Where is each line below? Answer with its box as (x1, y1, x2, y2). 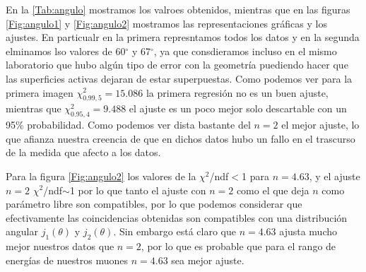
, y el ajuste (309, 168, 360, 183)
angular (6, 224, 38, 239)
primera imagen (6, 85, 73, 100)
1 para (242, 168, 269, 183)
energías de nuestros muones (6, 252, 129, 267)
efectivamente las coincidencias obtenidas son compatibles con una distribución (6, 210, 348, 225)
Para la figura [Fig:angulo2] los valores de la (6, 168, 196, 183)
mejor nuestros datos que (6, 239, 114, 254)
